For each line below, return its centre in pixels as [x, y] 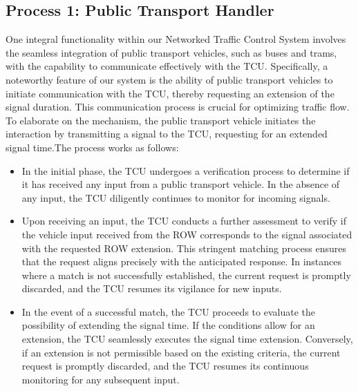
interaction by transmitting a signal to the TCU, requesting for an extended [167, 134]
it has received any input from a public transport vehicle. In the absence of [181, 184]
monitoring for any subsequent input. [101, 379]
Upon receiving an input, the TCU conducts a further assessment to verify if [184, 221]
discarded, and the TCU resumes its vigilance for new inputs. [152, 288]
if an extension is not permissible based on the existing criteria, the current [181, 352]
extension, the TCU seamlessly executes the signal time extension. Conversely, [187, 339]
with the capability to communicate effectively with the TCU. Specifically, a [167, 66]
